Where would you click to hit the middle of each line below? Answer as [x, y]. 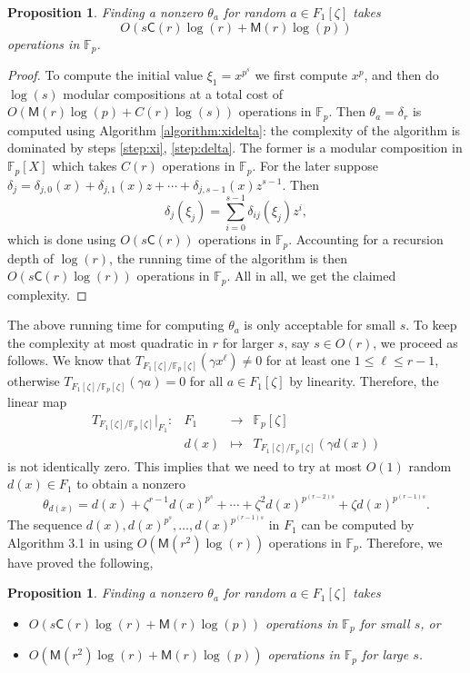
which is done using [62, 239]
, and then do [401, 75]
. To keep [431, 325]
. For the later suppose [315, 166]
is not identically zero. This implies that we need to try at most [185, 465]
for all [206, 381]
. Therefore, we [400, 542]
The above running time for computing [116, 325]
